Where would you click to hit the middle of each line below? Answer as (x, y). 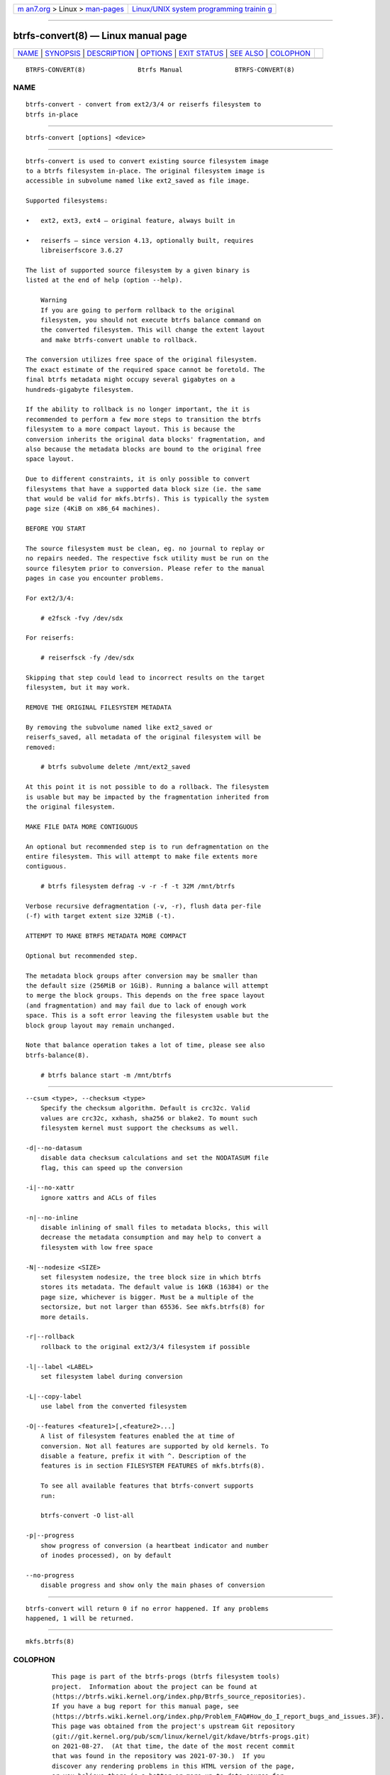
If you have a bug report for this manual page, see (145, 1706)
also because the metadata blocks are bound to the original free (144, 449)
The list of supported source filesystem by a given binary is (138, 270)
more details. (65, 1317)
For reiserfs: (50, 638)
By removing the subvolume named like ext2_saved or (119, 727)
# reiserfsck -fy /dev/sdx (87, 658)
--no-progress (50, 1575)
